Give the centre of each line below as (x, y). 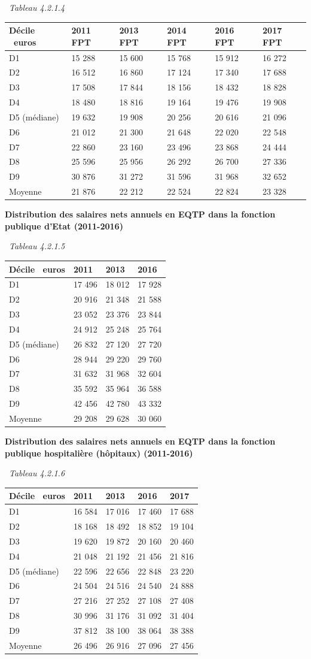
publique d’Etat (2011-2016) (64, 226)
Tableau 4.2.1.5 (37, 246)
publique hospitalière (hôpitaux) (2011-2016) (99, 453)
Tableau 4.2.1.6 (37, 473)
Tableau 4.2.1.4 (37, 7)
